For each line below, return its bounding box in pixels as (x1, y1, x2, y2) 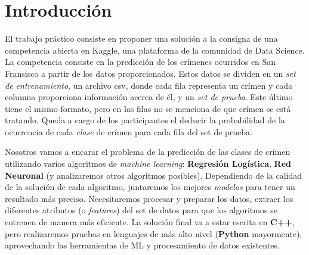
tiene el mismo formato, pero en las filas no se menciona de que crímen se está (5, 102, 291, 114)
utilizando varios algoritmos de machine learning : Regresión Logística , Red (5, 157, 291, 170)
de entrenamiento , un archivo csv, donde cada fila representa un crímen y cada (5, 79, 293, 91)
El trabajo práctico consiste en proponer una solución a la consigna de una (5, 32, 278, 45)
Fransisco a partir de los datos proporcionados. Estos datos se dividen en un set (5, 67, 296, 79)
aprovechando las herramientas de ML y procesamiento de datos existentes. (5, 239, 280, 251)
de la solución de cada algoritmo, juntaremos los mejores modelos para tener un (5, 181, 295, 193)
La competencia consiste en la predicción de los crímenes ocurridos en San (5, 55, 276, 68)
